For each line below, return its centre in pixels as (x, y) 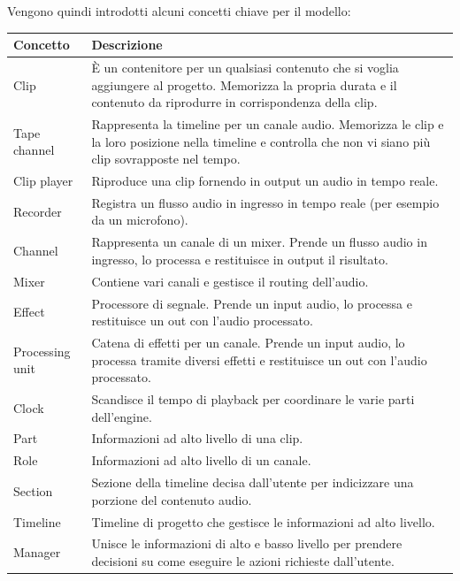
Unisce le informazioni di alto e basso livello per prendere (247, 543)
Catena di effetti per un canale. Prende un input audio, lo (248, 342)
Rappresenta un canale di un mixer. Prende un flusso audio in (259, 242)
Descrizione (127, 45)
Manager (37, 552)
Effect (29, 312)
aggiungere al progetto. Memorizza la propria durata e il (244, 84)
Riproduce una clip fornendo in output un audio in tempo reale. (265, 180)
